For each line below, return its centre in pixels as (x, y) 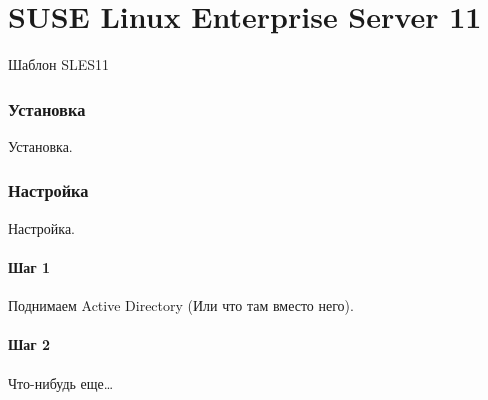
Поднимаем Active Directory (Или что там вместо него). (181, 305)
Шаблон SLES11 (59, 64)
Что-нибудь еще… (61, 382)
